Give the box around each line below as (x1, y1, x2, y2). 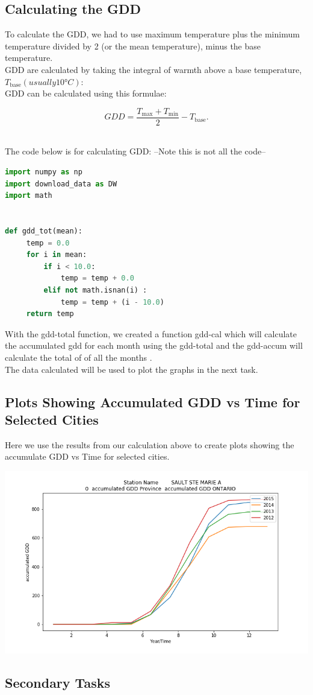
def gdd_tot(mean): (5, 226, 82, 235)
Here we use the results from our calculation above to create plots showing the (5, 438, 294, 451)
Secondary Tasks (5, 673, 110, 692)
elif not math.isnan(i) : (43, 285, 147, 294)
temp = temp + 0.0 (61, 274, 134, 283)
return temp (26, 309, 74, 319)
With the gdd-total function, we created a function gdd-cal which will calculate (5, 327, 297, 340)
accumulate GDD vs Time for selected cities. (5, 450, 170, 463)
